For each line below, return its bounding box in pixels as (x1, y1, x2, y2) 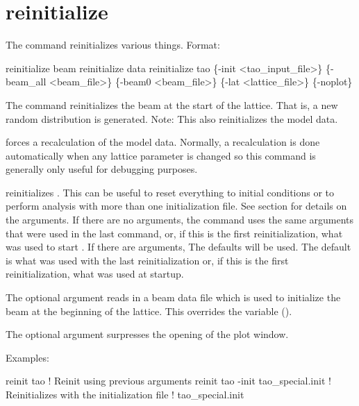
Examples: (6, 350, 49, 364)
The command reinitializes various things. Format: (6, 37, 220, 52)
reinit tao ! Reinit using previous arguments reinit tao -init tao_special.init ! (6, 373, 331, 388)
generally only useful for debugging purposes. (6, 162, 198, 176)
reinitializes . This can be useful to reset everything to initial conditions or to (6, 185, 335, 199)
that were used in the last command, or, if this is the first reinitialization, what (6, 226, 343, 240)
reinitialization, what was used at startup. (6, 267, 184, 281)
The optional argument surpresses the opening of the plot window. (6, 327, 289, 341)
